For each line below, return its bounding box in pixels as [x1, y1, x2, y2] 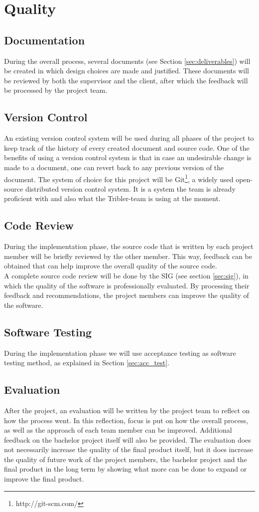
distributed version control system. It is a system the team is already [25, 183, 236, 194]
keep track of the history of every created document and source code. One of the [4, 142, 250, 153]
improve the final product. [4, 474, 84, 484]
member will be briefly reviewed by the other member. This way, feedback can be [4, 251, 253, 261]
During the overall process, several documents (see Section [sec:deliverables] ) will [4, 55, 251, 66]
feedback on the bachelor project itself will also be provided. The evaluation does [4, 434, 251, 445]
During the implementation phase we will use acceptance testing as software [4, 347, 236, 358]
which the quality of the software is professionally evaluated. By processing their [4, 280, 250, 290]
